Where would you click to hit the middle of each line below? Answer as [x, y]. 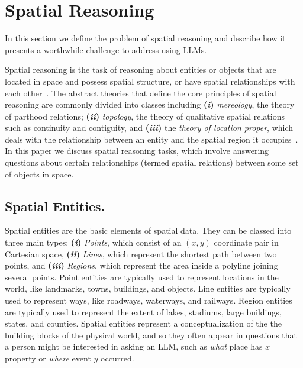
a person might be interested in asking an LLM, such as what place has [134, 346]
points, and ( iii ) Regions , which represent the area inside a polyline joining [141, 265]
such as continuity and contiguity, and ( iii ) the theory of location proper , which [149, 127]
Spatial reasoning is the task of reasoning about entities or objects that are [141, 70]
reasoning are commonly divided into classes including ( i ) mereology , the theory [150, 104]
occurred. [117, 358]
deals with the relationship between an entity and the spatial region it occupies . [151, 139]
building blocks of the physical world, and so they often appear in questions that [151, 335]
